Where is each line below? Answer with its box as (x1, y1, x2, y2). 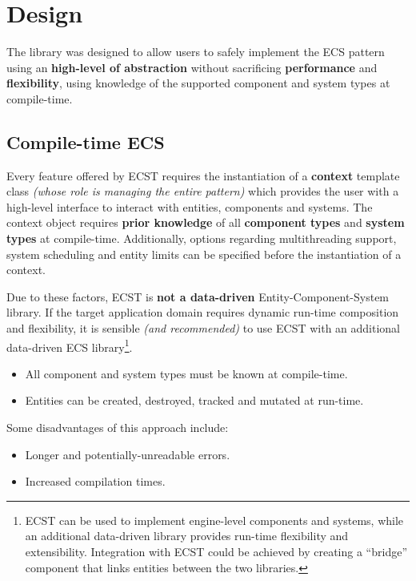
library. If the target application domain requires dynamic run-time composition (6, 304, 399, 321)
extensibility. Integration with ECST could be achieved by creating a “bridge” (25, 543, 407, 560)
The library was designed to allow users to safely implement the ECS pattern (6, 43, 385, 60)
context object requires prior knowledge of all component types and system (6, 214, 405, 231)
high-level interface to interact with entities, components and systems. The (6, 198, 373, 215)
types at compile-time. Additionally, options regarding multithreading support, (6, 230, 397, 247)
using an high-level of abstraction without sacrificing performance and (6, 59, 378, 75)
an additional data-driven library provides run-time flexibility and (25, 527, 349, 544)
